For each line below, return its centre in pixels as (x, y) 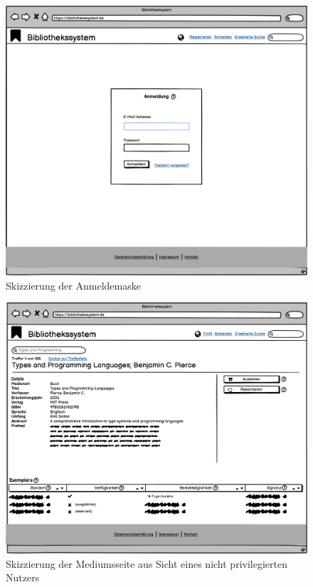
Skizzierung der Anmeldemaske (73, 285)
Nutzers (23, 577)
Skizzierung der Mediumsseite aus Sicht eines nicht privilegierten (147, 563)
